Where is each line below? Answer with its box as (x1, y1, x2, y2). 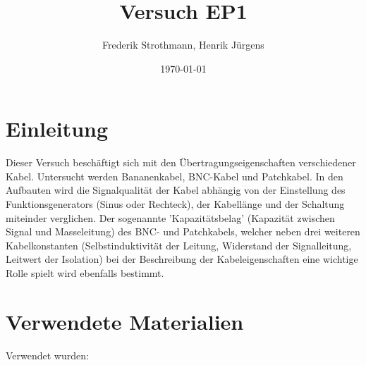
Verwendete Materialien (6, 307, 244, 335)
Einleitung (6, 114, 109, 143)
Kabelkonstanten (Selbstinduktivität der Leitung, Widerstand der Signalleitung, (6, 237, 352, 252)
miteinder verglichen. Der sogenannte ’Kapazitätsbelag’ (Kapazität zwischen (6, 210, 335, 225)
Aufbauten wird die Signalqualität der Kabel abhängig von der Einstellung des (6, 182, 346, 197)
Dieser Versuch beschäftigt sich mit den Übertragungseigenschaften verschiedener (6, 155, 356, 170)
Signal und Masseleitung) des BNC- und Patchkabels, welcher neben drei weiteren (6, 224, 360, 239)
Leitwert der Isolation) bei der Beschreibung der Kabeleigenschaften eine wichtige (6, 252, 358, 266)
